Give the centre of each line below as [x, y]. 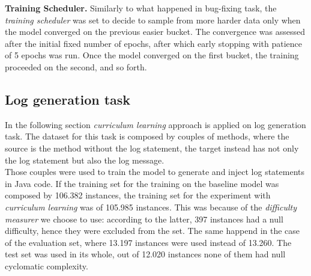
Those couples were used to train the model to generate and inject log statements [155, 172]
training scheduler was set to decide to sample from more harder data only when [153, 20]
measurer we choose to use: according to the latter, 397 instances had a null [144, 219]
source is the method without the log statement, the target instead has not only [152, 148]
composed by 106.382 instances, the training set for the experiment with [138, 195]
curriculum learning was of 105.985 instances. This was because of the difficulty [151, 207]
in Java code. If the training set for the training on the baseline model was [142, 183]
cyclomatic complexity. [47, 265]
